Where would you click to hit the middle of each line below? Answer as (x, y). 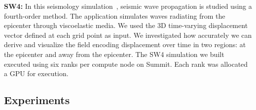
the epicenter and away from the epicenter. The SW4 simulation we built (114, 54)
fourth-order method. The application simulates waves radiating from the (115, 15)
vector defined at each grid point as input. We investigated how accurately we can (128, 35)
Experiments (37, 100)
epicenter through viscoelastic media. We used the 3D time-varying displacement (126, 25)
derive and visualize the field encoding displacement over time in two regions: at (125, 44)
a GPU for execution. (36, 73)
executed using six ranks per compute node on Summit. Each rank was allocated (126, 64)
